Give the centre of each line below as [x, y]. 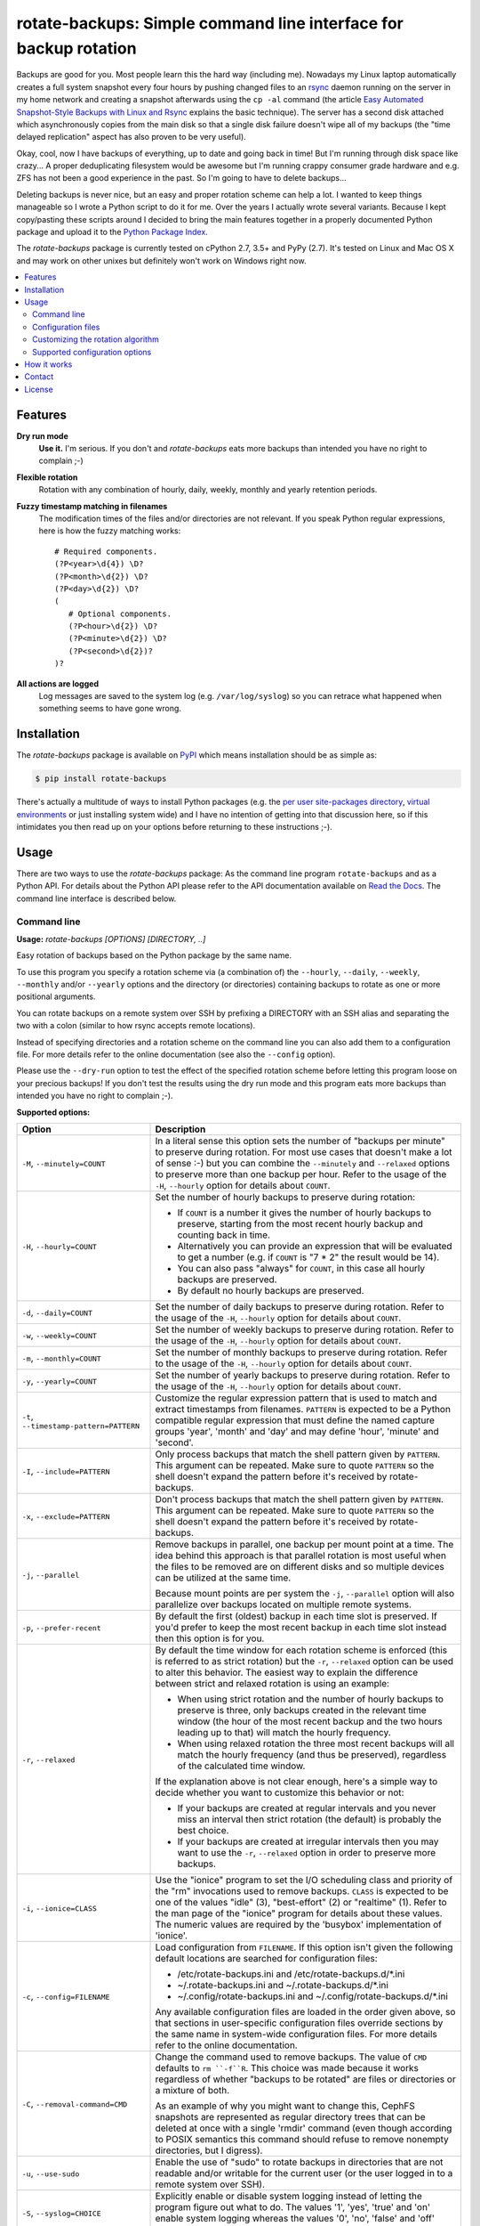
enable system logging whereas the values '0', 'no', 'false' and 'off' [295, 2218]
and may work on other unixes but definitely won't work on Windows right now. [161, 260]
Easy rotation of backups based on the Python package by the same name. [154, 955]
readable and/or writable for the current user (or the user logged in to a [304, 2173]
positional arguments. [56, 996]
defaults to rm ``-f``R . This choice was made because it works [287, 2068]
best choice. [203, 1830]
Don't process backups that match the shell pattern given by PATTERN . [300, 1499]
